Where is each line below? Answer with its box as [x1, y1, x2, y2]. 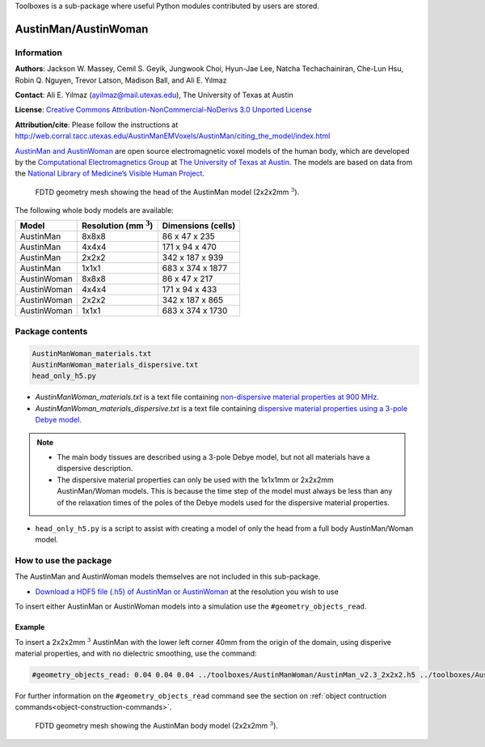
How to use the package [15, 555, 112, 567]
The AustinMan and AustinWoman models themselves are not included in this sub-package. [15, 571, 321, 582]
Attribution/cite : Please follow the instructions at [15, 120, 179, 129]
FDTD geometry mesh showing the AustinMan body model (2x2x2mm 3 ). [35, 720, 279, 730]
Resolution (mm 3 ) [81, 219, 154, 231]
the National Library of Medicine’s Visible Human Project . [15, 168, 205, 178]
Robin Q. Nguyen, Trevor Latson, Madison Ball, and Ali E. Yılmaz [15, 75, 227, 85]
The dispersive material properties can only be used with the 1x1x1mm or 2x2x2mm [57, 474, 335, 485]
